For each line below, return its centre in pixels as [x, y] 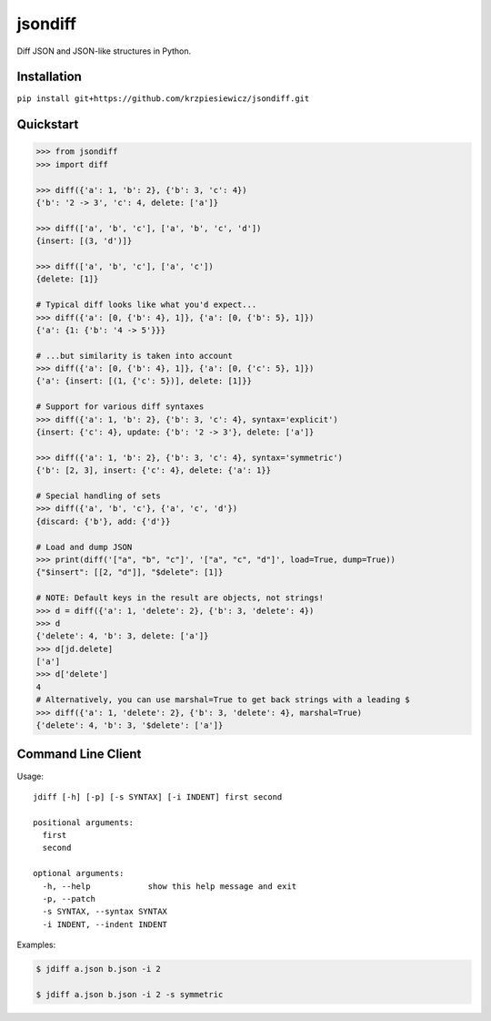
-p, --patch [69, 899]
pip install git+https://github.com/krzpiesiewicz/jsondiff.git [163, 99]
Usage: [30, 776]
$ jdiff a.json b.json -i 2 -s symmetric [130, 994]
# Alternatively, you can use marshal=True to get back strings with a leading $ [223, 700]
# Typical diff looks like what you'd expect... [146, 305]
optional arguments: [79, 873]
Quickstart [48, 124]
